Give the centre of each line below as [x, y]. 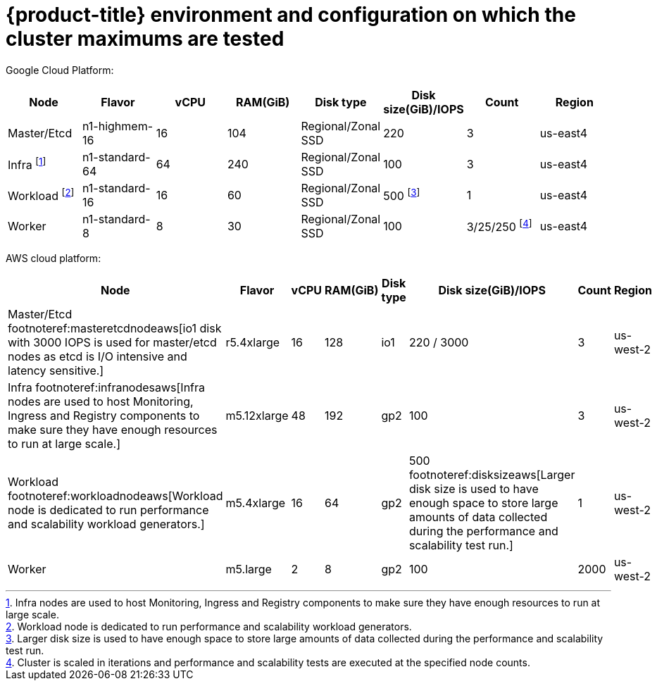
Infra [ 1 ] [27, 164]
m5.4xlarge [256, 503]
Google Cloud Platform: [60, 70]
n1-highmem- [118, 126]
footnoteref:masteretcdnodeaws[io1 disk [115, 328]
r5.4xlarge [253, 342]
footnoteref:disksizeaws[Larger [492, 474]
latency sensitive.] [56, 370]
